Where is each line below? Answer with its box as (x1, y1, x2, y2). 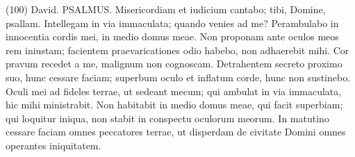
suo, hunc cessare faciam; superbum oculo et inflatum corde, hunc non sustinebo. (6, 69, 351, 84)
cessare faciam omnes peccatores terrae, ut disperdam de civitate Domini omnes (6, 124, 346, 139)
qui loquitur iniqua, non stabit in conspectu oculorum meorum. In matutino (6, 110, 329, 125)
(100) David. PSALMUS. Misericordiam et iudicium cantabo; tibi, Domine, (6, 2, 326, 16)
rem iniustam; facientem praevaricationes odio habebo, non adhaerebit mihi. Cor (6, 42, 349, 57)
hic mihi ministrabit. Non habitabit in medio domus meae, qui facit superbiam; (6, 97, 343, 112)
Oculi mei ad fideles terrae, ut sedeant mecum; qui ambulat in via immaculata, (6, 83, 342, 98)
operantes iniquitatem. (6, 138, 101, 152)
